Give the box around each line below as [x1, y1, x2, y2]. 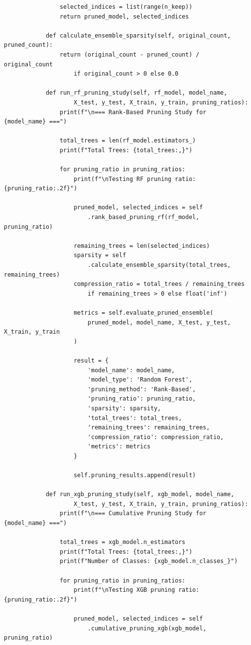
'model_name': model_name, [87, 366, 175, 374]
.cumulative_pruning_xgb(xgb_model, [87, 625, 207, 632]
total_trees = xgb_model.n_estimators [59, 539, 186, 546]
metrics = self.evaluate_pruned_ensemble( [74, 309, 213, 316]
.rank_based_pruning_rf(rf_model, [87, 214, 199, 221]
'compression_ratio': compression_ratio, [87, 433, 224, 441]
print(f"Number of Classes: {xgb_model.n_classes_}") [59, 558, 238, 565]
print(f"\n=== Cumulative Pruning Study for [59, 510, 207, 517]
